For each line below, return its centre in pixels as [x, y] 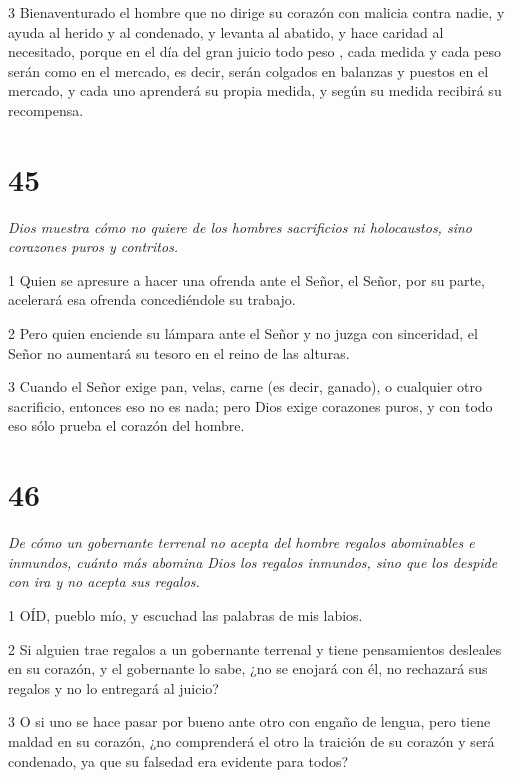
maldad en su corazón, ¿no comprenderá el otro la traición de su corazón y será [251, 740]
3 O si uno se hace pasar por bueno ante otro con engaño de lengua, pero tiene [249, 721]
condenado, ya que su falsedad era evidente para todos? [178, 760]
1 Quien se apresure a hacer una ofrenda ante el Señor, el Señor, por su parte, [246, 279]
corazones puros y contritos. [93, 246]
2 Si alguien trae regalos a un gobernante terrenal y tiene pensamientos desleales [255, 648]
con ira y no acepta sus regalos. [104, 581]
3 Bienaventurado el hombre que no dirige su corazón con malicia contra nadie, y [256, 12]
